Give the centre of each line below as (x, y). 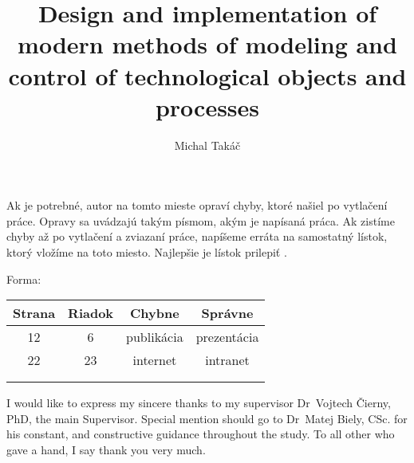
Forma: (24, 279)
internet (155, 360)
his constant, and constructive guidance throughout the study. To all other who (201, 434)
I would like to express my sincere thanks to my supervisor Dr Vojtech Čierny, (199, 403)
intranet (227, 360)
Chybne (155, 313)
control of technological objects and (207, 75)
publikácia (155, 337)
